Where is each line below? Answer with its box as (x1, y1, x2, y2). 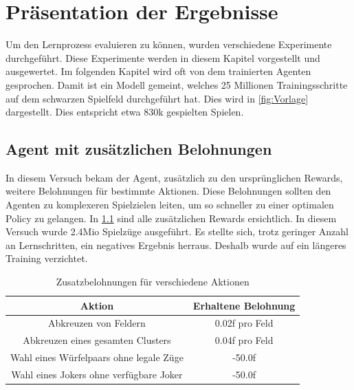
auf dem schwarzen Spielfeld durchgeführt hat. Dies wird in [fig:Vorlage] (5, 91, 309, 105)
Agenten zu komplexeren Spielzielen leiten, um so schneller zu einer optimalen (5, 197, 334, 212)
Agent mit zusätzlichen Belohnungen (5, 138, 272, 160)
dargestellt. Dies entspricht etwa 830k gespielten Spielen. (5, 105, 244, 119)
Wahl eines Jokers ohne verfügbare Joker (11, 367, 183, 382)
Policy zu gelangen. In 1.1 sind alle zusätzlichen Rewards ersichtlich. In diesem (5, 210, 337, 225)
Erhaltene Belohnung (192, 298, 296, 312)
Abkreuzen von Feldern (48, 316, 146, 330)
